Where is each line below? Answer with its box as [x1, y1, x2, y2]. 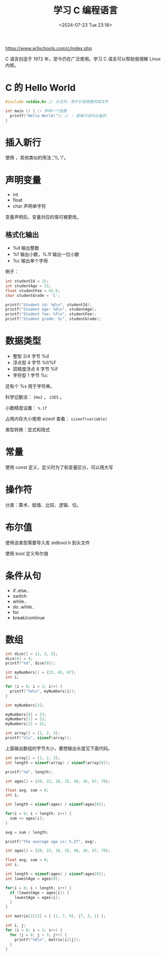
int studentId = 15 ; [5, 279, 49, 284]
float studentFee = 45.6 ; [5, 288, 60, 293]
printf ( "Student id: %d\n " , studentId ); [5, 302, 93, 307]
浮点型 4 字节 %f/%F [12, 360, 57, 365]
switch [12, 593, 27, 599]
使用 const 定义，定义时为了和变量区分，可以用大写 [5, 464, 114, 470]
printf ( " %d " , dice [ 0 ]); [5, 661, 56, 666]
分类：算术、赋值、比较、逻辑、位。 [5, 502, 81, 508]
